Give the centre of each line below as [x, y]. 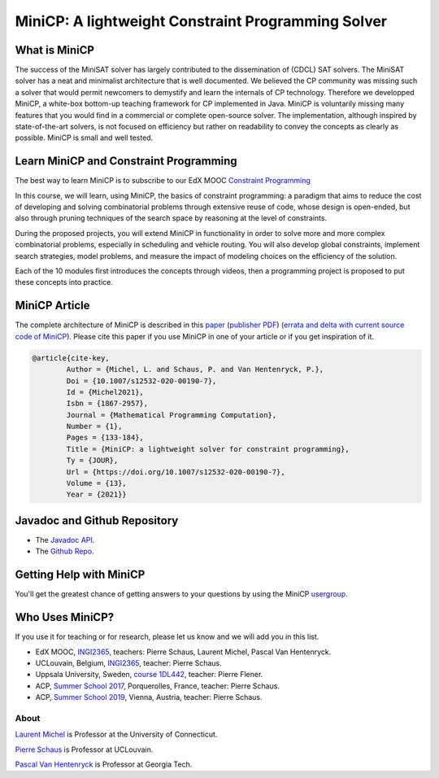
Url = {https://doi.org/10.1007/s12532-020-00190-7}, [176, 472]
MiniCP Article [52, 306]
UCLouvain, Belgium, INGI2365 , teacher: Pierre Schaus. [129, 662]
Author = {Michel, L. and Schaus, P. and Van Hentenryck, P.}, [195, 369]
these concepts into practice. [64, 282]
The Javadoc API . [65, 540]
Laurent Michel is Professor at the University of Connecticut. [116, 734]
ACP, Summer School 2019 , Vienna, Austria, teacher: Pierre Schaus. [149, 697]
